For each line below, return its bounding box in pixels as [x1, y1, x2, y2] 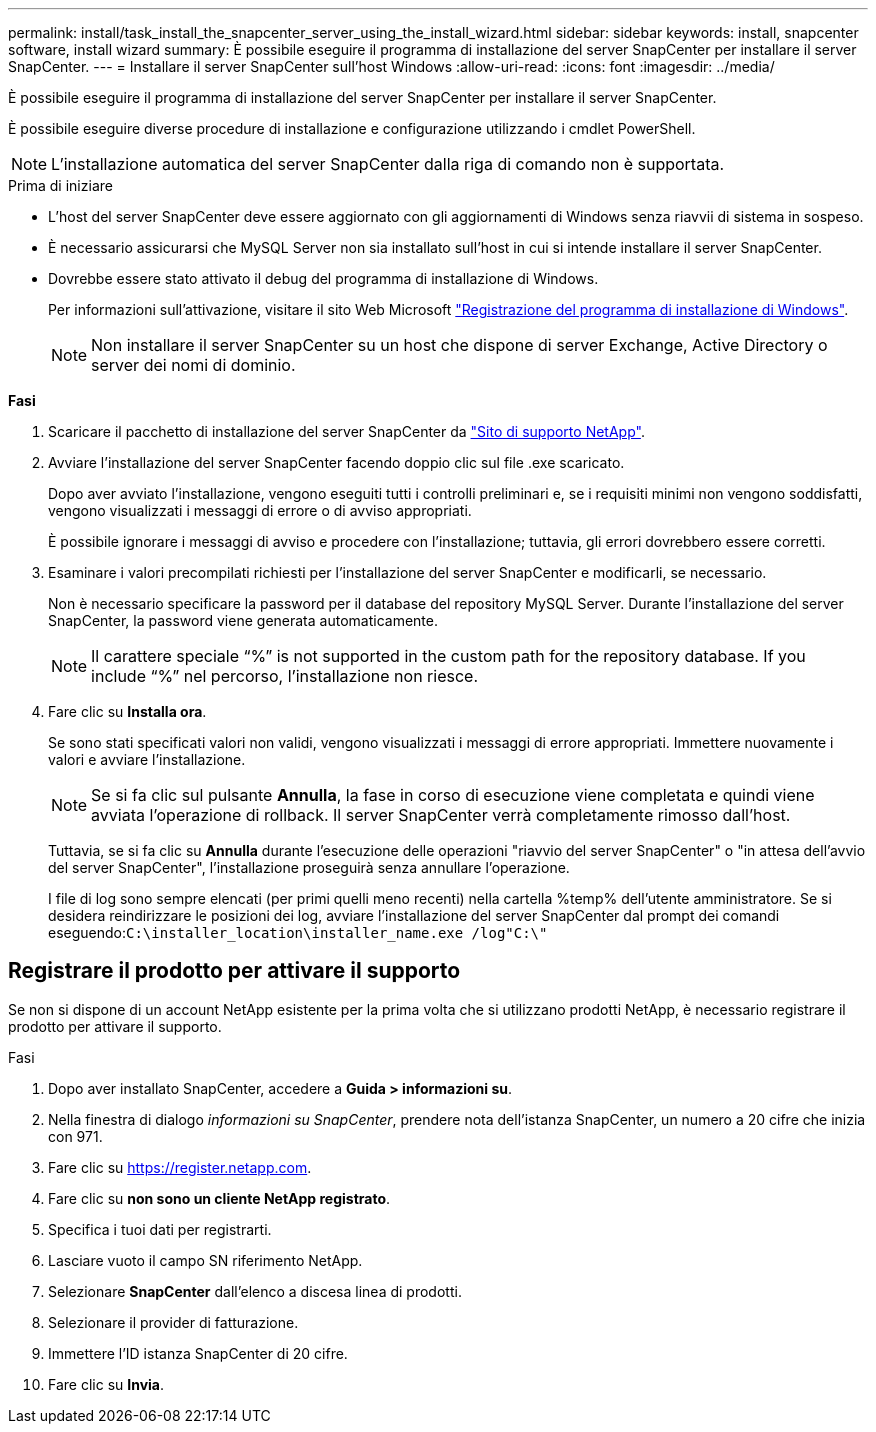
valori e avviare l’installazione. [48, 751, 246, 768]
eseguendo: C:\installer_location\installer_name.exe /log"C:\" [48, 924, 548, 941]
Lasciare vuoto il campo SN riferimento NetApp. [48, 1251, 363, 1269]
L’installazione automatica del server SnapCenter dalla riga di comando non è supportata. [51, 154, 725, 174]
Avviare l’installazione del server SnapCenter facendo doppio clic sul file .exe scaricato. [48, 454, 625, 471]
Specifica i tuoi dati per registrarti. [48, 1220, 272, 1238]
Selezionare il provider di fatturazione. [48, 1313, 299, 1331]
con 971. [48, 1127, 103, 1145]
